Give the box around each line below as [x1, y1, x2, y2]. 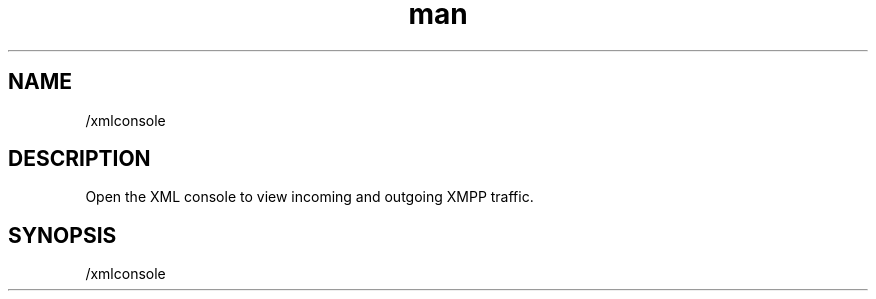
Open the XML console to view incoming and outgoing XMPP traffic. [85, 188, 534, 206]
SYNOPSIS [8, 222, 117, 248]
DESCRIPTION [8, 146, 151, 172]
